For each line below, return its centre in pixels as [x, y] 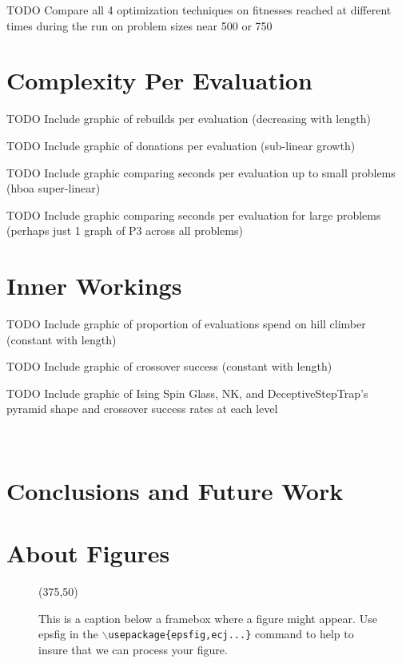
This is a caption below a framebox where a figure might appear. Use [208, 618]
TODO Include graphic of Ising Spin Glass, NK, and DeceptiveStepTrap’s [187, 393]
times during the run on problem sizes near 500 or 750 [139, 25]
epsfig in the [68, 634]
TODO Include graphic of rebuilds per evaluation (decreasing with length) [189, 119]
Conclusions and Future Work [175, 490]
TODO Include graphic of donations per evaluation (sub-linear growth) [181, 145]
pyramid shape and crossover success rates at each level [142, 409]
